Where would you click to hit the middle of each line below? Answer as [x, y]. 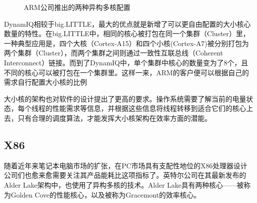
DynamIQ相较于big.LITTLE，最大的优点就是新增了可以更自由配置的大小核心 [128, 24]
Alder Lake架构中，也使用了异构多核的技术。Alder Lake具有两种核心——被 [124, 184]
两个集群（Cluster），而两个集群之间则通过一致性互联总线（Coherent [114, 53]
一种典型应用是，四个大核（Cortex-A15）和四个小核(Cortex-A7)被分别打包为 [127, 43]
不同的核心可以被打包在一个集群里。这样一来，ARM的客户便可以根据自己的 [127, 72]
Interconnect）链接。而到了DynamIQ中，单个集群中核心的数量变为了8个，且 [126, 62]
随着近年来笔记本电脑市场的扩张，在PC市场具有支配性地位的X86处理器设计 [126, 165]
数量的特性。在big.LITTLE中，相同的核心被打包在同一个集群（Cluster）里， [127, 33]
